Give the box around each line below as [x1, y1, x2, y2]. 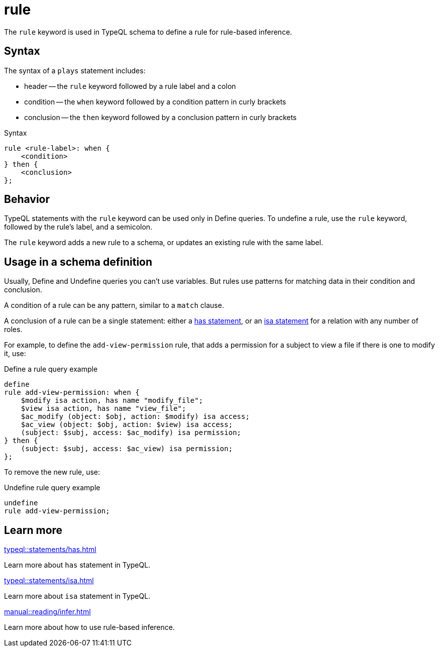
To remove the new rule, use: [4, 468, 100, 477]
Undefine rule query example [4, 483, 100, 492]
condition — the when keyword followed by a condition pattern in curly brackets [24, 97, 286, 106]
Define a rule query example [4, 365, 98, 374]
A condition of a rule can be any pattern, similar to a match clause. [4, 301, 224, 310]
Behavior [4, 193, 50, 206]
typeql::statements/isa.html [4, 576, 94, 585]
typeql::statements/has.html [4, 545, 96, 554]
